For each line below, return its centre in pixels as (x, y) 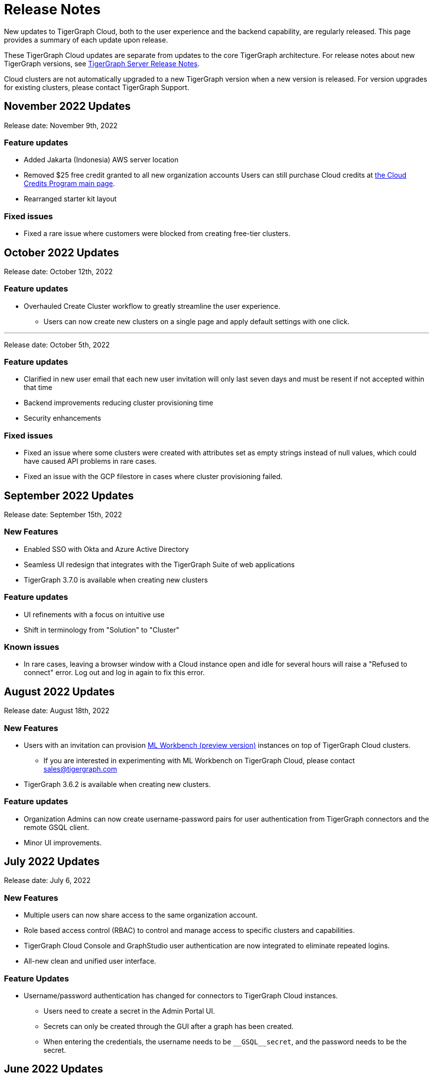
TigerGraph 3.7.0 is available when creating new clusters (116, 580)
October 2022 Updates (62, 252)
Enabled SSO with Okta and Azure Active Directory (106, 549)
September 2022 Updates (69, 495)
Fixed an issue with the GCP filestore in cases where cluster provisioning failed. (153, 477)
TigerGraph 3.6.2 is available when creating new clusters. (117, 784)
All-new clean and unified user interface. (90, 961)
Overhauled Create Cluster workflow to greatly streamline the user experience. (152, 306)
